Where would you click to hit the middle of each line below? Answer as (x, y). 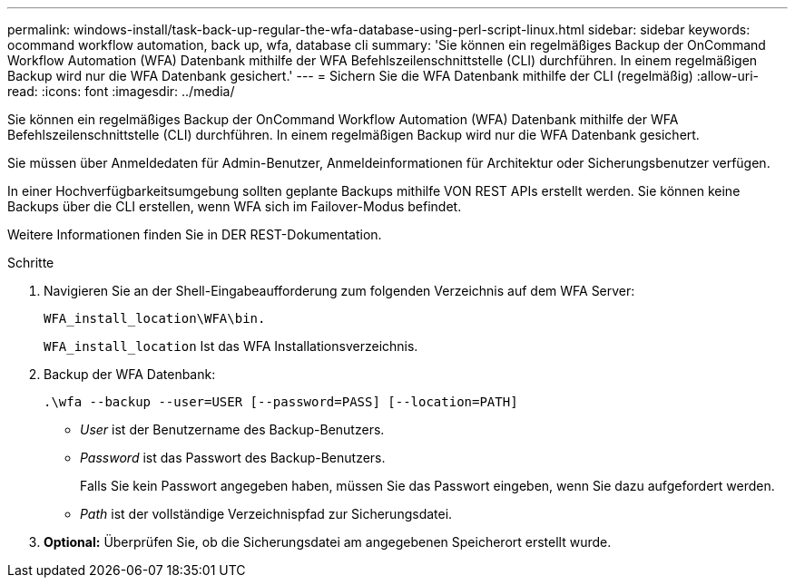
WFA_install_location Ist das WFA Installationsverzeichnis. (231, 346)
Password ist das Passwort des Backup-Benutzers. (233, 458)
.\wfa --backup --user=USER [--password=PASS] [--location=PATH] (281, 402)
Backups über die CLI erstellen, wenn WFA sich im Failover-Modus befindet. (235, 206)
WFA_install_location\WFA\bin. (155, 318)
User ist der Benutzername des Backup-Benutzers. (232, 429)
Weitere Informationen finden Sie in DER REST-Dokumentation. (195, 234)
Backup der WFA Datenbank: (130, 374)
